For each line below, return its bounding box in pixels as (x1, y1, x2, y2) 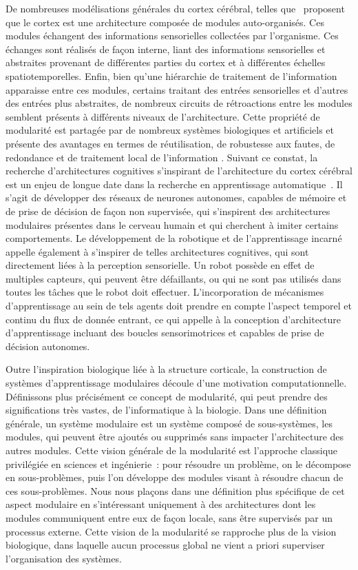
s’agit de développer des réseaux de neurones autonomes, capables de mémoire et (6, 190, 347, 205)
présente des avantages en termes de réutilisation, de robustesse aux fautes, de (6, 136, 335, 150)
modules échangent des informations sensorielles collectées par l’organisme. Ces (6, 28, 339, 43)
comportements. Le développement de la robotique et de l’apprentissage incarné (6, 231, 342, 245)
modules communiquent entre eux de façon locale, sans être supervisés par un (6, 510, 333, 525)
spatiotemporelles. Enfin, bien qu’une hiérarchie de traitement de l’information (6, 68, 337, 83)
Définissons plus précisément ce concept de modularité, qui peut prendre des (6, 389, 328, 403)
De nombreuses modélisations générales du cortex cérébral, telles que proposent (6, 1, 345, 15)
